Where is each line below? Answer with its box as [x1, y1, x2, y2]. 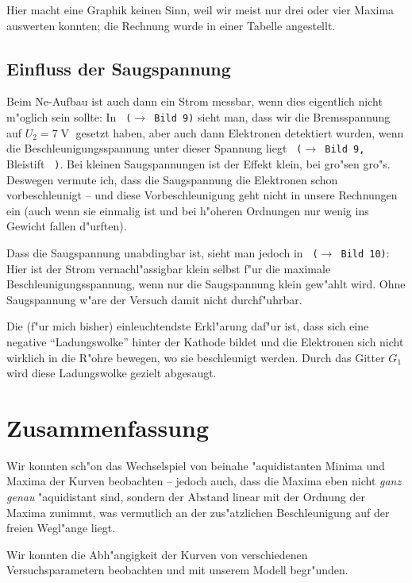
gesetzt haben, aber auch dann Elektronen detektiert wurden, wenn [75, 124, 404, 141]
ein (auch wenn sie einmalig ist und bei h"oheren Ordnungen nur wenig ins [6, 202, 369, 218]
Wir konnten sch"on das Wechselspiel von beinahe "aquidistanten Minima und [6, 457, 385, 473]
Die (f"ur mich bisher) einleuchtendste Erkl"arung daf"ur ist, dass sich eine [6, 318, 369, 334]
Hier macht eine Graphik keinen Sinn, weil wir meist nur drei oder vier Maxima [6, 2, 395, 17]
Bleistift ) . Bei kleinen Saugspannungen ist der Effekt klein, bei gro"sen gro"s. [6, 155, 391, 172]
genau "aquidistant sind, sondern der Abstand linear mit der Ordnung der [6, 488, 365, 505]
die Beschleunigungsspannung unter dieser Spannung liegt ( [6, 140, 302, 156]
